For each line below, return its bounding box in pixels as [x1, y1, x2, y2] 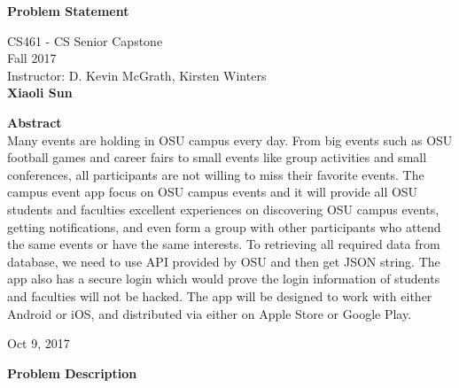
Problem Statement [7, 2, 129, 19]
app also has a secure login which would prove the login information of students [7, 269, 440, 288]
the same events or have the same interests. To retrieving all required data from [7, 235, 440, 253]
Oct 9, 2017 [7, 334, 70, 353]
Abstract [7, 113, 62, 131]
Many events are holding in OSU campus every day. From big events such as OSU [7, 130, 453, 149]
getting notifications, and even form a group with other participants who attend [7, 217, 441, 236]
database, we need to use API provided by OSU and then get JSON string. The [7, 252, 440, 270]
